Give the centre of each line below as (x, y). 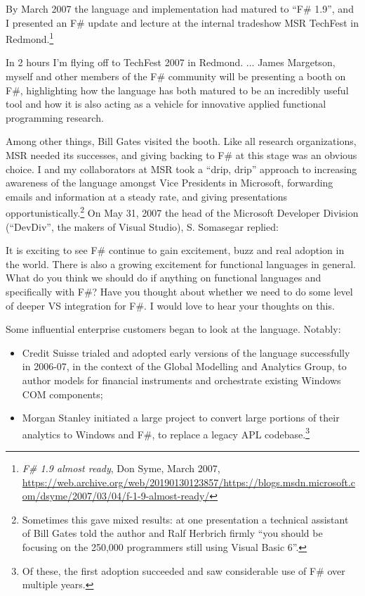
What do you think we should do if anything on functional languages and (164, 278)
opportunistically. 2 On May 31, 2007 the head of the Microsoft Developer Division (182, 212)
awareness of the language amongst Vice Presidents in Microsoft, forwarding (170, 183)
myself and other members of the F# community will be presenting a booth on (176, 76)
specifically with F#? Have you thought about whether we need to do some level (179, 291)
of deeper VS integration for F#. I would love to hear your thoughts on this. (170, 305)
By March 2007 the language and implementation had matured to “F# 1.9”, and (180, 8)
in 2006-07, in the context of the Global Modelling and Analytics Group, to (184, 366)
